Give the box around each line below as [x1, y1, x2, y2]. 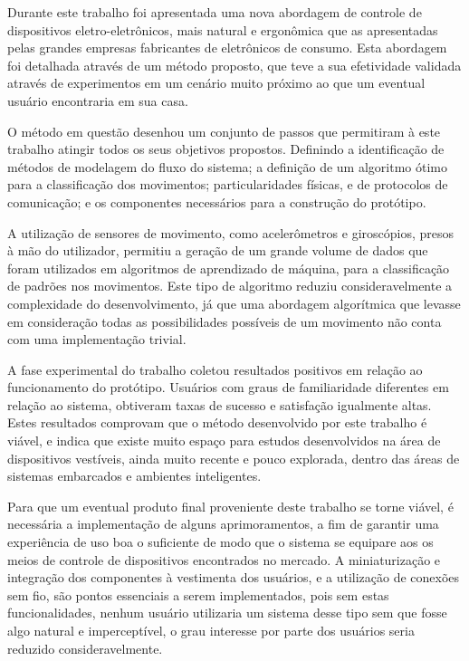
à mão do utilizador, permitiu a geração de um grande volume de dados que [7, 241, 428, 260]
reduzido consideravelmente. [7, 638, 163, 657]
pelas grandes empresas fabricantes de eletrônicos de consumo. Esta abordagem [7, 38, 447, 57]
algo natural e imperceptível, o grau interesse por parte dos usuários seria [7, 621, 415, 639]
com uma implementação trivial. [7, 330, 187, 349]
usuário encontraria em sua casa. [7, 91, 188, 110]
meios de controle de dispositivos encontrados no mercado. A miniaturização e [7, 550, 441, 569]
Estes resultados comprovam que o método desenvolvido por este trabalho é [7, 413, 427, 432]
